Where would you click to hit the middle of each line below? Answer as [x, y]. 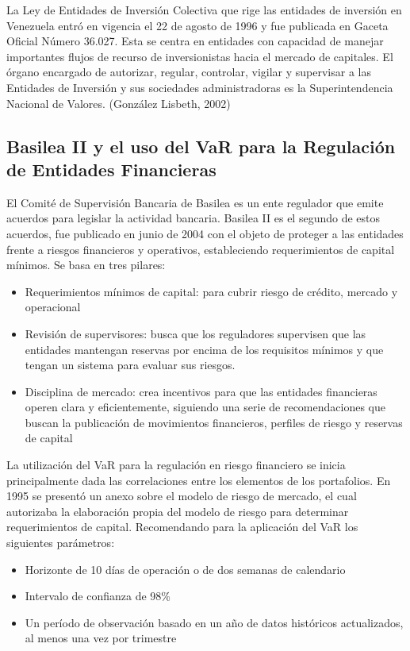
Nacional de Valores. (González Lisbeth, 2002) [119, 103]
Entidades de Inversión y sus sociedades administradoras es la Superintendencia [200, 87]
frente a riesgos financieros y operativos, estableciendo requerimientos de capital [201, 249]
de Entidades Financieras [111, 169]
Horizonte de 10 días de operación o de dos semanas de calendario [185, 569]
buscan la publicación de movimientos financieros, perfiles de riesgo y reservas [214, 422]
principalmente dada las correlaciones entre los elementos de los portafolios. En [199, 480]
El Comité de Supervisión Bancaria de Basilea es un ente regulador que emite [195, 202]
